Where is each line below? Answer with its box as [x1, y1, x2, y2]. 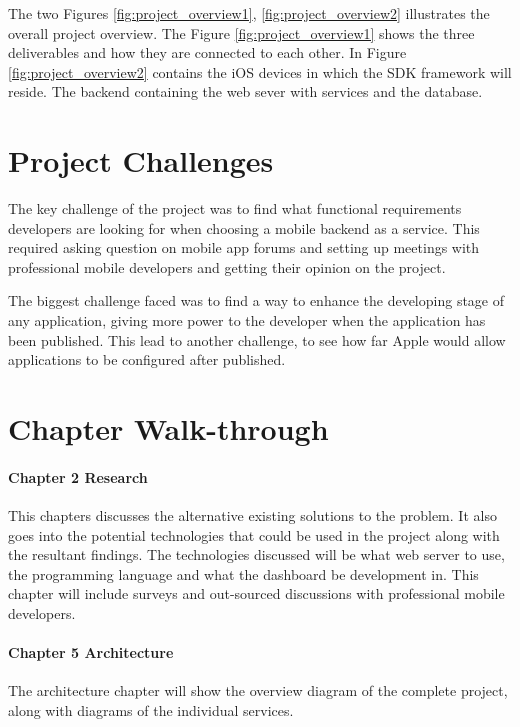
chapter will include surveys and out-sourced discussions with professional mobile [8, 583, 505, 604]
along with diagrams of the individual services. [8, 699, 294, 720]
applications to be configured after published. [8, 349, 286, 370]
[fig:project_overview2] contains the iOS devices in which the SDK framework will [8, 61, 512, 82]
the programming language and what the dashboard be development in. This [8, 563, 479, 584]
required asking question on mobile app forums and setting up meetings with [8, 237, 480, 258]
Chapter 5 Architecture [8, 642, 174, 663]
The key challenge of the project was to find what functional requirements [8, 198, 462, 219]
